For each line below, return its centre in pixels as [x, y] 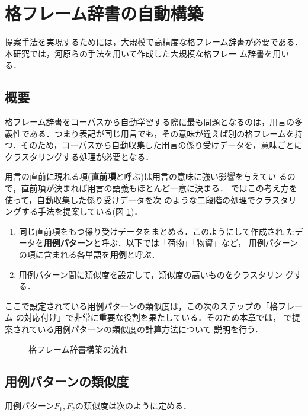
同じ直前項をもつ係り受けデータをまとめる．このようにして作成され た [157, 231]
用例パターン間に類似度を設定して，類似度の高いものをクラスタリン [151, 274]
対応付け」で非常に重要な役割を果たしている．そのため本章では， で [158, 317]
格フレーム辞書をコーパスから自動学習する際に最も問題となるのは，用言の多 [154, 122]
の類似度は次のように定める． [133, 406]
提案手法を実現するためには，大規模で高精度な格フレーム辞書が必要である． [154, 42]
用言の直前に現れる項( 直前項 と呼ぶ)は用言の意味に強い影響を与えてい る [146, 176]
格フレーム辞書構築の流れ [78, 349]
